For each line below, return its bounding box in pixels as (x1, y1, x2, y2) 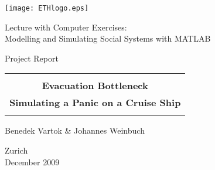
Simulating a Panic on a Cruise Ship (9, 96, 181, 110)
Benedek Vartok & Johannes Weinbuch (5, 124, 145, 137)
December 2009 (5, 155, 60, 168)
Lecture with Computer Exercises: (5, 21, 127, 33)
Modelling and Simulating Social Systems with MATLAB (5, 32, 211, 45)
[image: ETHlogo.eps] (5, 4, 89, 12)
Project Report (5, 52, 59, 64)
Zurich (5, 144, 28, 157)
